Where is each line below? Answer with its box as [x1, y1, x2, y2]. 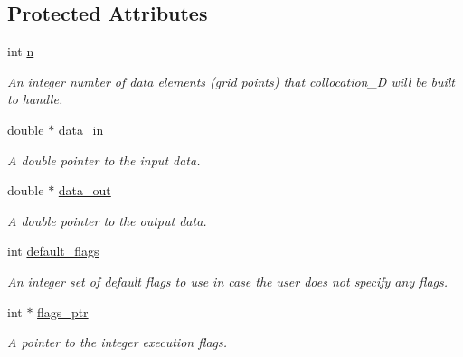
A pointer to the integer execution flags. [7, 333, 228, 352]
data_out [58, 181, 111, 200]
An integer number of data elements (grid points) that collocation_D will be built [7, 71, 455, 90]
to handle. [7, 89, 63, 108]
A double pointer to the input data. [7, 150, 201, 169]
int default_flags [7, 241, 99, 260]
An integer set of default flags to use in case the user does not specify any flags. [7, 271, 449, 290]
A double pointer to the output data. [7, 211, 207, 230]
